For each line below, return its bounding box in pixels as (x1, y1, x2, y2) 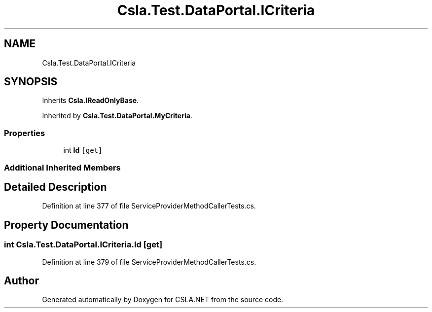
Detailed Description (4, 180, 107, 193)
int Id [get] (63, 146, 103, 155)
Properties (4, 128, 45, 138)
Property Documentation (4, 218, 129, 231)
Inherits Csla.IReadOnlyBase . (42, 96, 139, 105)
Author (4, 275, 39, 287)
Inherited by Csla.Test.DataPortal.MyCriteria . (42, 111, 192, 120)
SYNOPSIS (4, 75, 58, 88)
